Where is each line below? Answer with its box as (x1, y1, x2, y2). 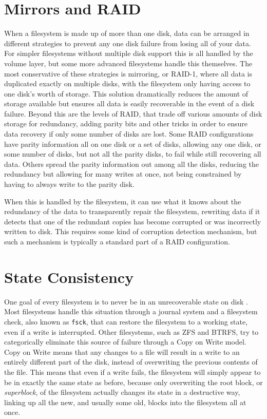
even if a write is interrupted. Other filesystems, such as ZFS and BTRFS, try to (4, 326, 259, 337)
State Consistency (4, 266, 134, 287)
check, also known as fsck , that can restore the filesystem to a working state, (4, 316, 248, 327)
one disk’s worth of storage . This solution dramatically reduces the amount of (4, 88, 249, 99)
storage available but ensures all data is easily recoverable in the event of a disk (4, 98, 255, 109)
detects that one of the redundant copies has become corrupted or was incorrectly (4, 216, 261, 226)
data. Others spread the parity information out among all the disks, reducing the (4, 158, 259, 169)
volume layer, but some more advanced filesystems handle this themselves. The (4, 58, 253, 68)
